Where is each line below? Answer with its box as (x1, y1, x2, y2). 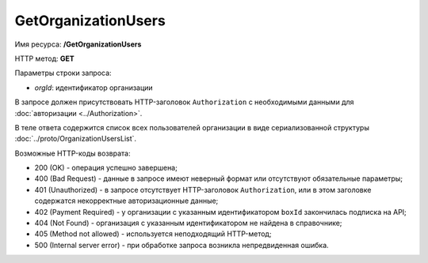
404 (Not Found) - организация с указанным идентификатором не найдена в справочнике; (34, 218, 342, 228)
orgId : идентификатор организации (34, 83, 154, 92)
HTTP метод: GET (14, 54, 75, 63)
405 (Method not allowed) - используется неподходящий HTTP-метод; (34, 229, 272, 239)
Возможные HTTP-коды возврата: (14, 148, 131, 158)
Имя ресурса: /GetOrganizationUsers (14, 39, 142, 49)
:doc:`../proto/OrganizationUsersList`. (14, 134, 137, 144)
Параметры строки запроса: (14, 68, 112, 78)
